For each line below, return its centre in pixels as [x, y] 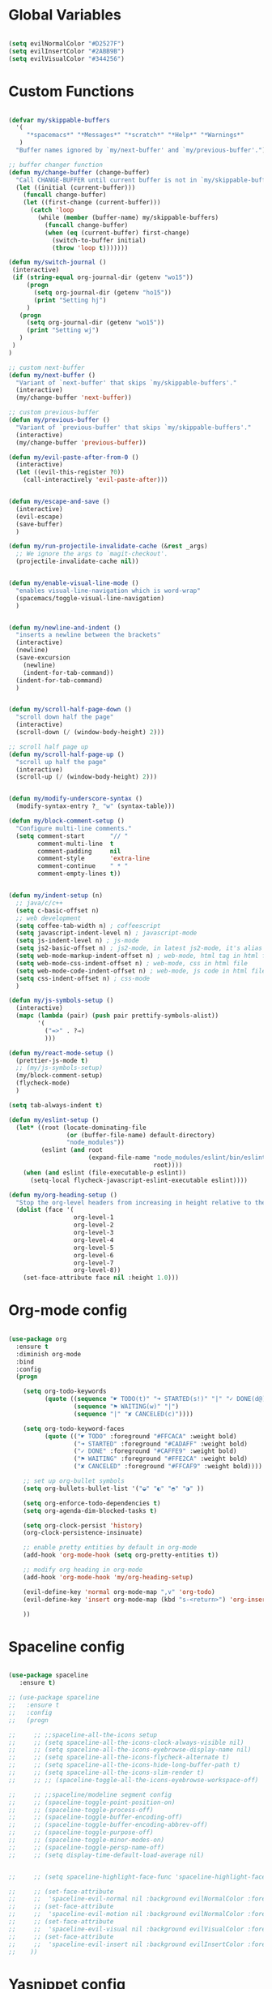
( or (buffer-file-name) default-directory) [141, 1135]
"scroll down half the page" [65, 717]
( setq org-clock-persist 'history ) [83, 1525]
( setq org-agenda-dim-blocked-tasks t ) [90, 1510]
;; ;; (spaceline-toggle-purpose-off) [81, 1832]
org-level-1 [93, 1218]
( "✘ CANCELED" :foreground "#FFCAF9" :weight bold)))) [168, 1467]
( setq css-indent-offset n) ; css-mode [83, 978]
